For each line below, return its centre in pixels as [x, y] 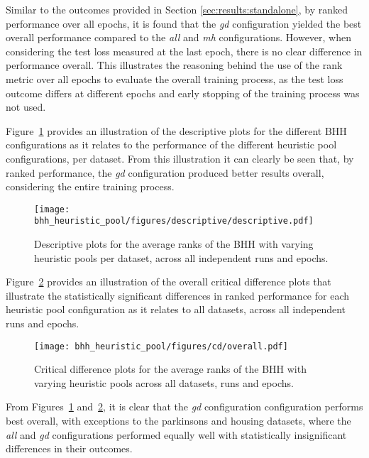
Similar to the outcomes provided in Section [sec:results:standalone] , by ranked [177, 9]
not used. [26, 107]
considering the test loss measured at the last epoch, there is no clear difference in [184, 51]
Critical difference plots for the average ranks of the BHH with [170, 369]
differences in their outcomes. [69, 448]
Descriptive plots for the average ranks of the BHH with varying [174, 244]
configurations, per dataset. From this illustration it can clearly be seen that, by [180, 158]
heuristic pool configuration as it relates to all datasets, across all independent [176, 309]
